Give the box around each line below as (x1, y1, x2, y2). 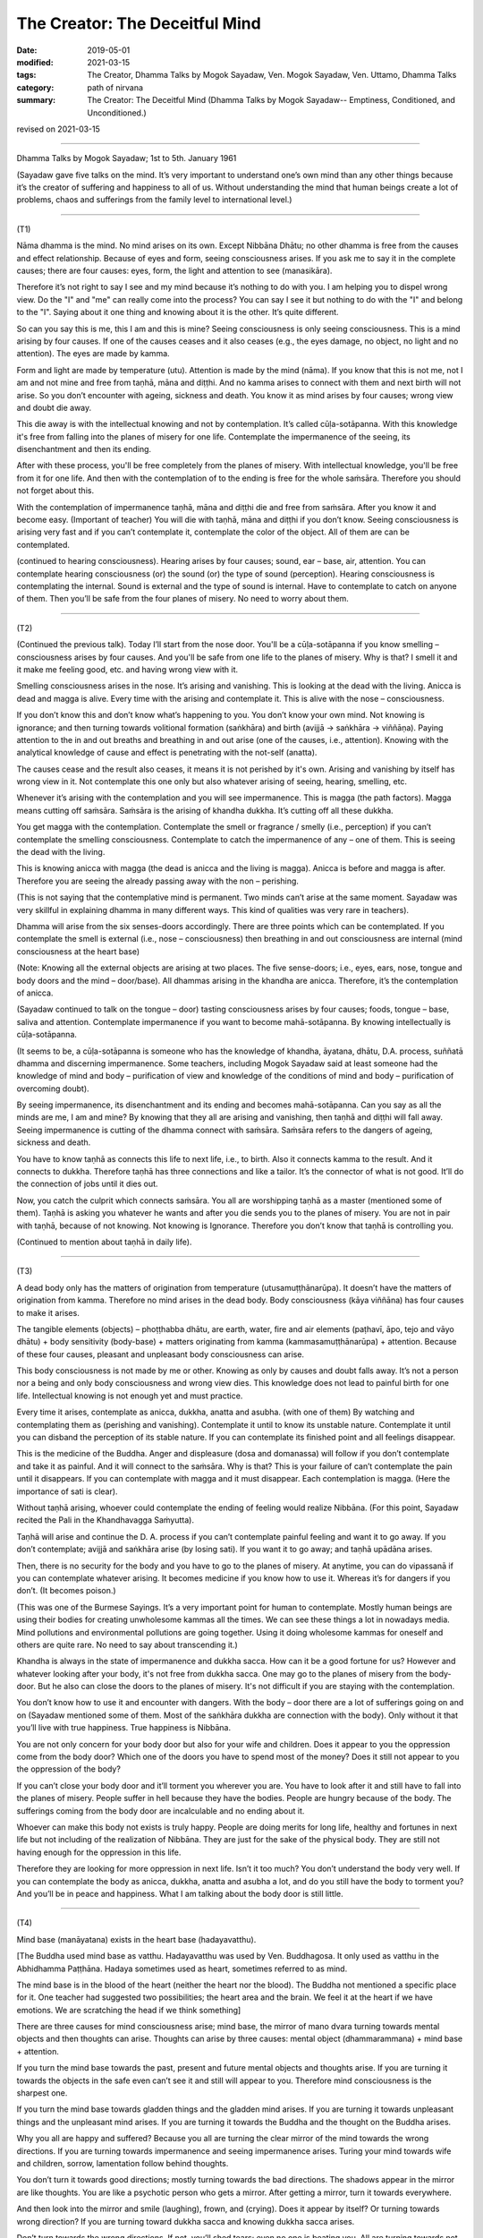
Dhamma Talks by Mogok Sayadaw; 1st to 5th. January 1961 (16, 153, 237, 164)
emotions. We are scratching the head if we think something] (16, 2004, 241, 2015)
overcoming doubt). (16, 1083, 89, 1094)
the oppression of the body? (16, 1764, 121, 1774)
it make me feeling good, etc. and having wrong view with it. (16, 663, 239, 675)
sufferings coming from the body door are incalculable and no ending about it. (16, 1805, 305, 1816)
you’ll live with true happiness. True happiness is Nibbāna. (16, 1722, 232, 1733)
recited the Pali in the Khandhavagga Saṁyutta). (16, 1515, 194, 1525)
